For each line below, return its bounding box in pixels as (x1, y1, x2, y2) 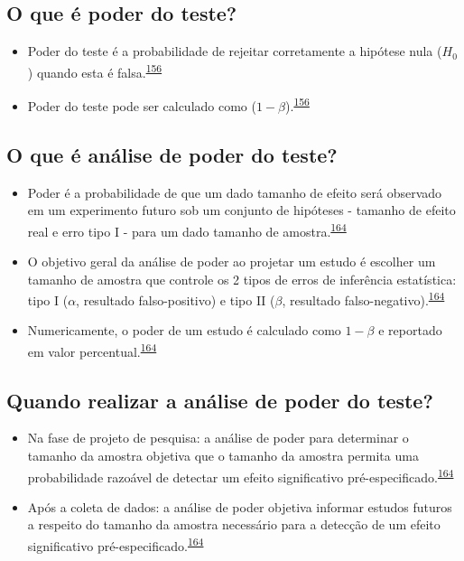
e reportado (378, 321, 442, 340)
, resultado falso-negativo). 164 (282, 288, 445, 309)
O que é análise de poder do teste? (6, 140, 338, 168)
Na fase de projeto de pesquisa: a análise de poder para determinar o (27, 428, 409, 447)
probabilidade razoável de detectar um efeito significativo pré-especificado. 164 (27, 464, 454, 486)
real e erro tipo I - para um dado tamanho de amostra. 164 (27, 219, 347, 240)
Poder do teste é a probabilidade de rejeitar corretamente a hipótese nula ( (27, 42, 442, 61)
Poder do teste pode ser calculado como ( (27, 96, 256, 115)
